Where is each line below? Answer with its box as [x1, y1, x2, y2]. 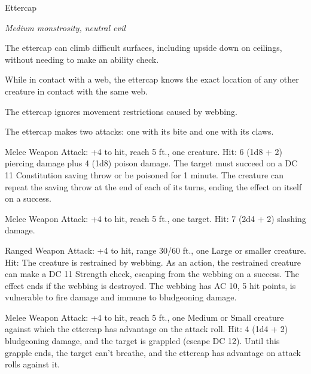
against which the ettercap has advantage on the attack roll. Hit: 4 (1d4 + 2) [5, 323, 288, 335]
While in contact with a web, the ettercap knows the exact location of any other [5, 73, 299, 86]
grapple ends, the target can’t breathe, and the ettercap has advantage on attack [5, 346, 301, 358]
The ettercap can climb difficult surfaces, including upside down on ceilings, [5, 41, 282, 54]
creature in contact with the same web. [5, 84, 148, 97]
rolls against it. [5, 358, 60, 370]
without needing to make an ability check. [5, 53, 159, 65]
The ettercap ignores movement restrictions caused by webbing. [5, 105, 237, 117]
